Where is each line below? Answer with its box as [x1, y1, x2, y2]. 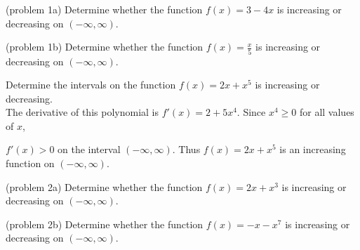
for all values [299, 105, 354, 119]
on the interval [58, 142, 121, 157]
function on [6, 156, 55, 171]
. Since [236, 105, 266, 119]
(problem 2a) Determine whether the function [6, 179, 203, 194]
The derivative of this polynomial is [6, 105, 159, 119]
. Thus [172, 142, 201, 157]
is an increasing [279, 142, 346, 157]
